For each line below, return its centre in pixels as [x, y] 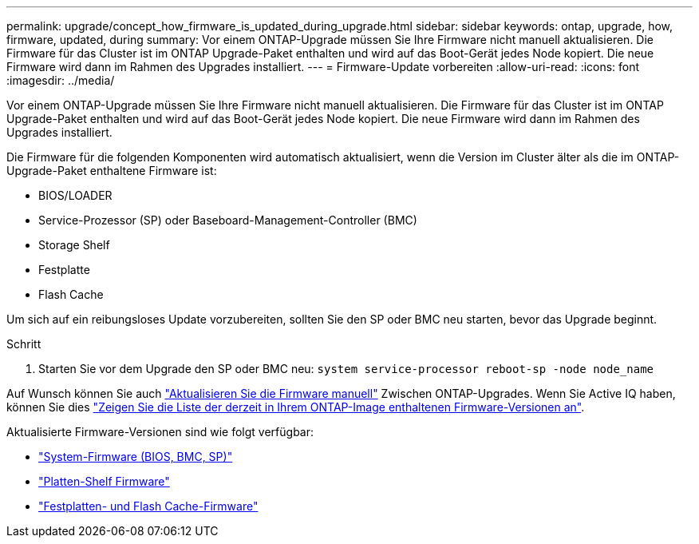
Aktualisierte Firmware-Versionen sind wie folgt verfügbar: [160, 432]
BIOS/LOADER [75, 195]
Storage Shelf [74, 245]
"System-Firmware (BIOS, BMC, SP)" [136, 457]
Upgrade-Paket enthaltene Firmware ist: [112, 171]
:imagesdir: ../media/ [61, 80]
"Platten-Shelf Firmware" [104, 481]
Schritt [24, 344]
